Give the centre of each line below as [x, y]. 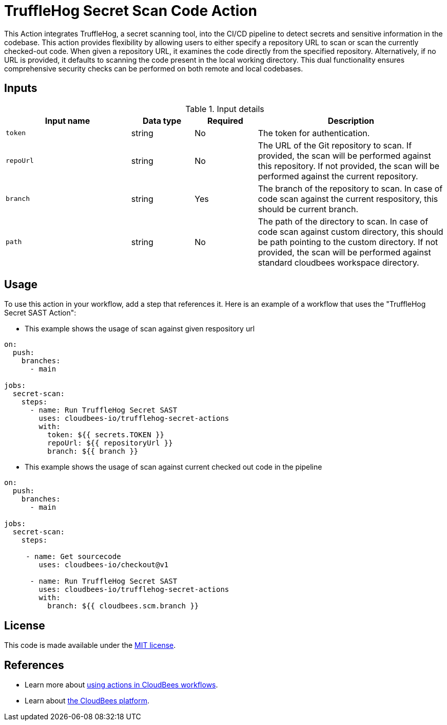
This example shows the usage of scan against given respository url [140, 329]
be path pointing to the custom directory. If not [348, 242]
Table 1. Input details [225, 109]
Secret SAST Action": [40, 313]
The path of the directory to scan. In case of [343, 221]
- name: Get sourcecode [73, 557]
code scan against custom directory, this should [351, 231]
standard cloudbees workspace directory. [338, 262]
